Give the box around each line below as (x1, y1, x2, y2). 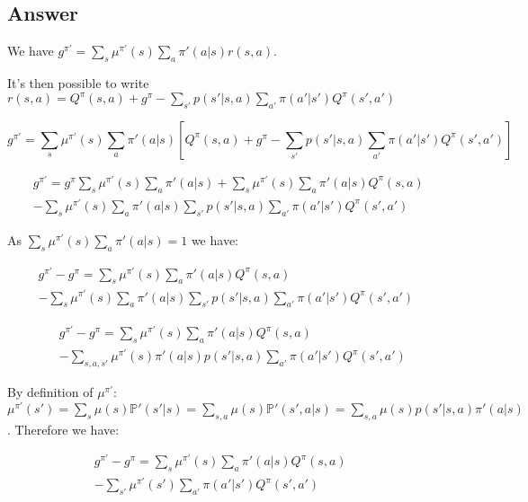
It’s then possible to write (7, 74, 149, 92)
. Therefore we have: (7, 419, 120, 438)
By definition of (7, 383, 94, 401)
